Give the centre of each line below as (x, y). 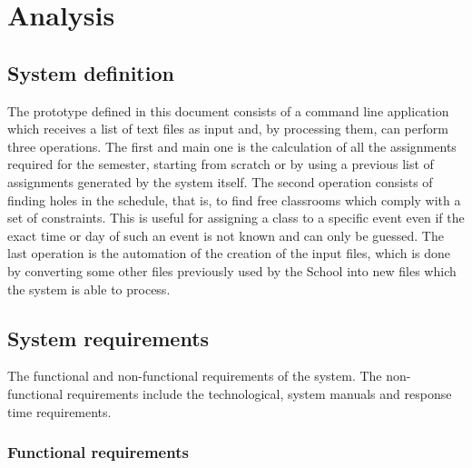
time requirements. (59, 411)
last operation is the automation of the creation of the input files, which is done (229, 253)
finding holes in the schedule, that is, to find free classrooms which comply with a (234, 199)
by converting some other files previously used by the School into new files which (232, 270)
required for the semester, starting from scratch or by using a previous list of (221, 164)
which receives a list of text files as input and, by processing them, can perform (228, 129)
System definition (91, 72)
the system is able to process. (89, 289)
